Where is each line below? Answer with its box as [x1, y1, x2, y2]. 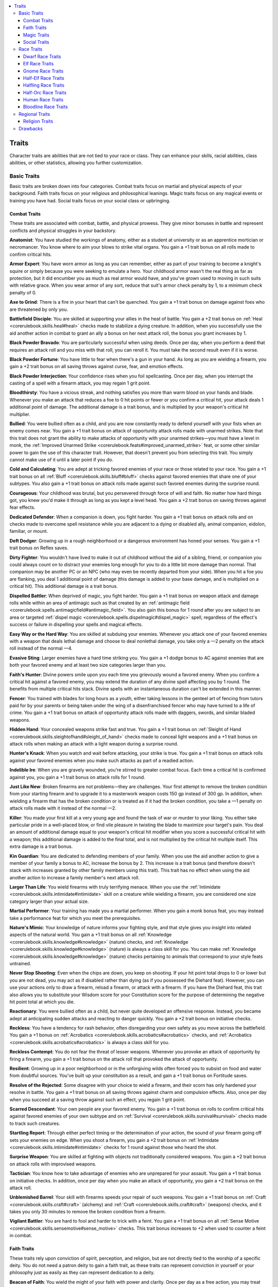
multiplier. [9, 411, 31, 417]
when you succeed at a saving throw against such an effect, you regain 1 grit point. [9, 1097, 185, 1103]
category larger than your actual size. [9, 898, 89, 905]
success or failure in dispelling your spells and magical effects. [9, 621, 143, 628]
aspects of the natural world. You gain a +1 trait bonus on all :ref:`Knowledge [9, 932, 172, 938]
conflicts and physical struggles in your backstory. [9, 227, 117, 234]
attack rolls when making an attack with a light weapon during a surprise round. [9, 741, 179, 747]
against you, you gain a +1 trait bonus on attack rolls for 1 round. [9, 774, 145, 780]
